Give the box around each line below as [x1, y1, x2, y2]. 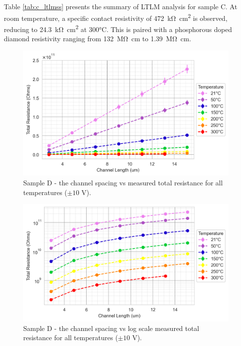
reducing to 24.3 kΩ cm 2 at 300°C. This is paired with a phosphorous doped [4, 22, 232, 34]
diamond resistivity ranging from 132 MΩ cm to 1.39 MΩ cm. [4, 33, 191, 44]
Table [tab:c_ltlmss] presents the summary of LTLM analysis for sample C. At [4, 1, 238, 11]
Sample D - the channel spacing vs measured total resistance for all [23, 177, 223, 187]
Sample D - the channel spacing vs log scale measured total [23, 323, 199, 333]
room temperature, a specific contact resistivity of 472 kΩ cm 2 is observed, [4, 11, 227, 23]
